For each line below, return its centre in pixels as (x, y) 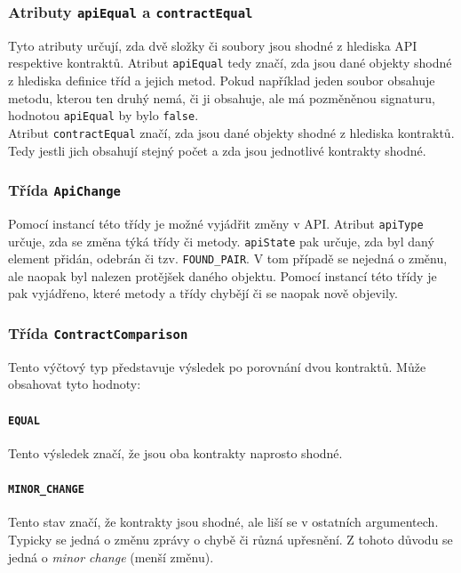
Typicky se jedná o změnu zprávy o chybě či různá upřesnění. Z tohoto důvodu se (230, 539)
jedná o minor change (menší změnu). (111, 557)
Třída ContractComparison (98, 332)
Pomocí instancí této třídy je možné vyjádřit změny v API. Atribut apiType (216, 223)
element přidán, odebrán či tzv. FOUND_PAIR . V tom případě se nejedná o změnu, (228, 258)
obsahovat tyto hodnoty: (75, 384)
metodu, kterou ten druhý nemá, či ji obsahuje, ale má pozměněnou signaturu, (222, 97)
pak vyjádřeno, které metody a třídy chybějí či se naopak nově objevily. (203, 293)
